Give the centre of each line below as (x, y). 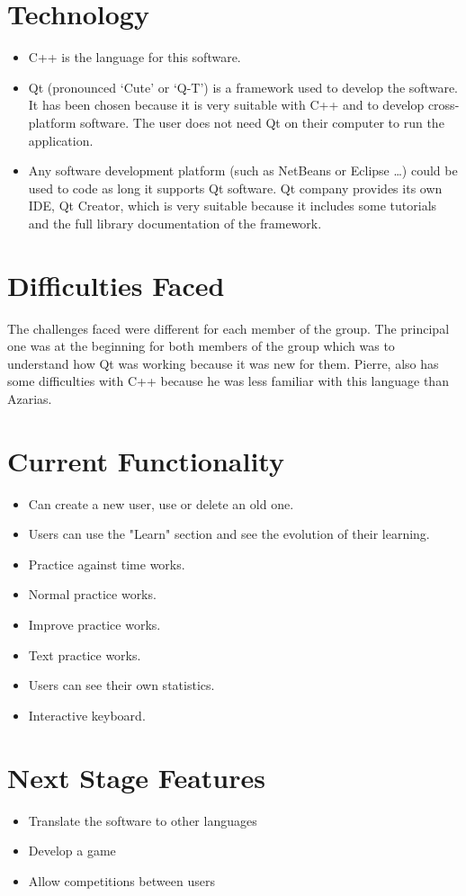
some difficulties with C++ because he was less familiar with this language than (228, 381)
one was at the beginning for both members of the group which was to (201, 346)
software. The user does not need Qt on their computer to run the (262, 122)
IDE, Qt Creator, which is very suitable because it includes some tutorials (233, 206)
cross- (444, 105)
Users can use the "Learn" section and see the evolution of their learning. (229, 534)
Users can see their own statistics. (121, 685)
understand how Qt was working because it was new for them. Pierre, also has (223, 363)
